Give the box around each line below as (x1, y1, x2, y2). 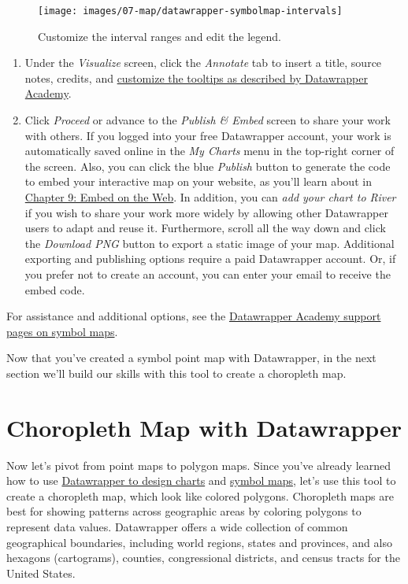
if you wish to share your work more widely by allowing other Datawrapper (24, 204, 388, 220)
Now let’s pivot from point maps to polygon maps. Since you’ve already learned (6, 456, 391, 473)
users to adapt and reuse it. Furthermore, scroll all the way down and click (24, 220, 386, 236)
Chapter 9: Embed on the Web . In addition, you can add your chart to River (24, 189, 396, 205)
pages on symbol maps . (6, 323, 118, 339)
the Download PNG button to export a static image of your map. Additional (24, 235, 395, 251)
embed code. (24, 281, 85, 298)
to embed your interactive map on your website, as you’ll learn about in (24, 173, 372, 190)
